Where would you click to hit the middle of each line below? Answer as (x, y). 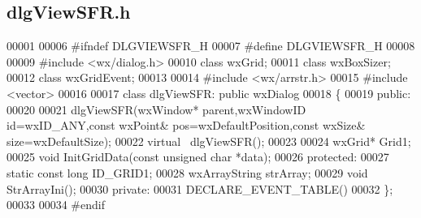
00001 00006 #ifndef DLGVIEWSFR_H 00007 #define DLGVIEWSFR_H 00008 (211, 46)
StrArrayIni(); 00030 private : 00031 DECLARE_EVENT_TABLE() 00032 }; (200, 188)
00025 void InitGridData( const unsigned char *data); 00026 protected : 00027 (198, 157)
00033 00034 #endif (56, 205)
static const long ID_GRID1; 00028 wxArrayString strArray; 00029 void (187, 172)
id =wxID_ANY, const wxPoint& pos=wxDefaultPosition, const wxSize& (186, 125)
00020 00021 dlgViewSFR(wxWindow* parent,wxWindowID (156, 109)
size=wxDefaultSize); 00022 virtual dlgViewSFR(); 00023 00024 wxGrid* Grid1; (209, 141)
